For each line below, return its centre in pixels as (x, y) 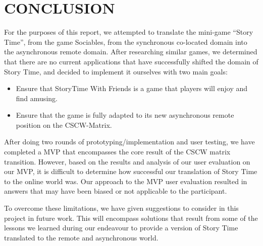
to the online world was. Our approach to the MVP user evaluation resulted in (126, 181)
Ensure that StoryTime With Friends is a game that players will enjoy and (132, 88)
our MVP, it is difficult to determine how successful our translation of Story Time (131, 171)
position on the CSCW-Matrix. (64, 125)
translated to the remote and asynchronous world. (81, 237)
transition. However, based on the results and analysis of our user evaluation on (127, 161)
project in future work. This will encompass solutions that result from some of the (131, 218)
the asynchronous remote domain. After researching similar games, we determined (131, 52)
